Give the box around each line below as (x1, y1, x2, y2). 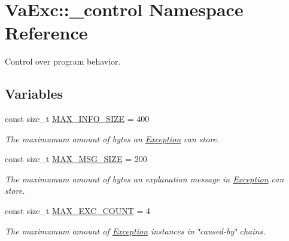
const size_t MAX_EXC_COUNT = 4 (5, 205, 150, 217)
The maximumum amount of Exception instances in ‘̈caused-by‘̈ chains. (5, 224, 266, 237)
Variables (5, 84, 63, 103)
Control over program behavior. (5, 55, 121, 68)
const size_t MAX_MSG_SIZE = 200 (5, 152, 147, 165)
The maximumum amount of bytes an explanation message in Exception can (5, 172, 284, 185)
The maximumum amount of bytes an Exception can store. (5, 132, 220, 145)
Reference (5, 20, 88, 45)
